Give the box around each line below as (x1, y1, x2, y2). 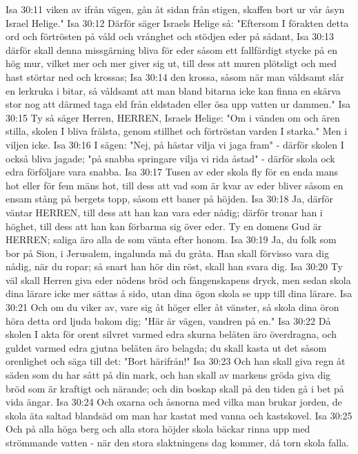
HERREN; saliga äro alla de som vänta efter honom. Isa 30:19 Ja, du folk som (6, 232, 337, 247)
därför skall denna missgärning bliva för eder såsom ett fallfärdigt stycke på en (6, 42, 337, 57)
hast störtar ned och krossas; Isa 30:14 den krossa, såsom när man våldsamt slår (6, 69, 344, 84)
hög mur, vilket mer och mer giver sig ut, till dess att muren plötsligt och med (6, 56, 337, 70)
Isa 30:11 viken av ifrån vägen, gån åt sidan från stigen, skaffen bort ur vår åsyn (6, 2, 345, 16)
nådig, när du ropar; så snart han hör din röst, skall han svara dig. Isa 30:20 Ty (6, 259, 343, 274)
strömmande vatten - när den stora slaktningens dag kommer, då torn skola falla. (6, 435, 349, 449)
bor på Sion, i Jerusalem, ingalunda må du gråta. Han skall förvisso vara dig (6, 245, 329, 260)
